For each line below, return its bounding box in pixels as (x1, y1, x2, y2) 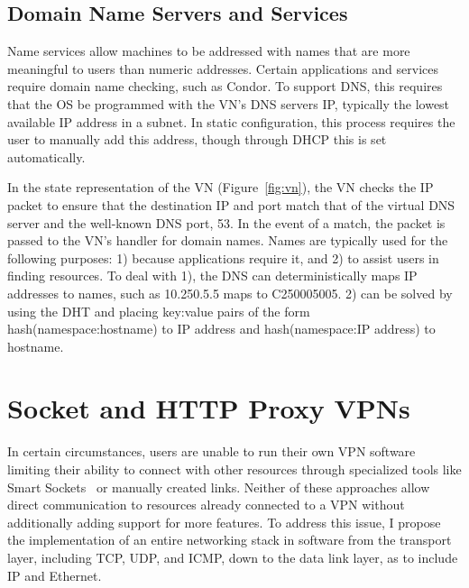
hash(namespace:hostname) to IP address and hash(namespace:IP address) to (7, 319, 436, 338)
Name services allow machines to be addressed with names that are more (7, 41, 410, 60)
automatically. (7, 147, 86, 166)
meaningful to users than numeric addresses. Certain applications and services (7, 59, 438, 78)
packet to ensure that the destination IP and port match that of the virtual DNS (7, 195, 455, 214)
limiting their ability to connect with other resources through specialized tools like (7, 460, 462, 479)
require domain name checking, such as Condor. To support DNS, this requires (7, 77, 443, 96)
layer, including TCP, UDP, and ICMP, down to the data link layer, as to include (7, 547, 458, 566)
